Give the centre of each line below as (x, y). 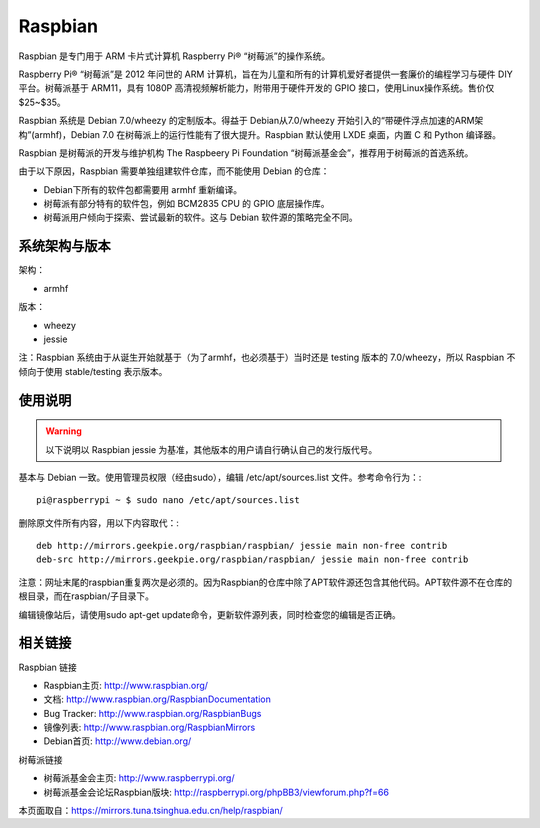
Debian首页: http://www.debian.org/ (117, 741)
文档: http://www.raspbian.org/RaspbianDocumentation (157, 699)
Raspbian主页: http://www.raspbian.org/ (126, 685)
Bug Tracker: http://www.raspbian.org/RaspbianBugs (152, 713)
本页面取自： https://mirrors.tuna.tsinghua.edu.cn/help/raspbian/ (151, 811)
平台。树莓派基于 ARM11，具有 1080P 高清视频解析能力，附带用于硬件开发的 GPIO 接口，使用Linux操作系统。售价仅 (256, 88)
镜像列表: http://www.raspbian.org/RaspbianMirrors (149, 727)
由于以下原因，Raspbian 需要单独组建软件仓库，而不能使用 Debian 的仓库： (174, 171)
